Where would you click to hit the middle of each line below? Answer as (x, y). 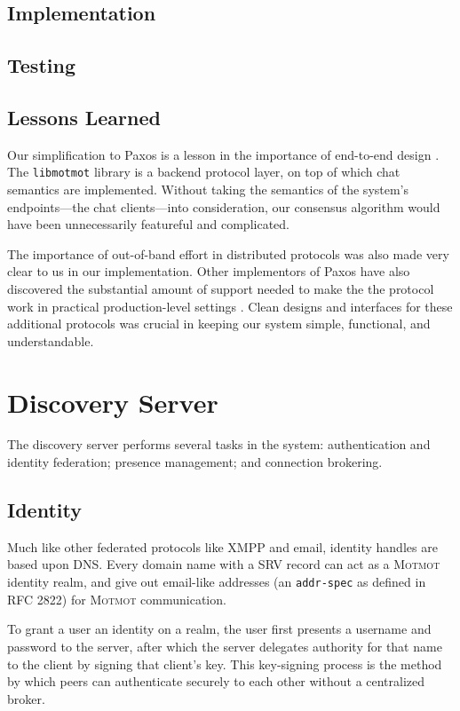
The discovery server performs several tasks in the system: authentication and (219, 444)
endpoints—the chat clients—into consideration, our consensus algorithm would (224, 206)
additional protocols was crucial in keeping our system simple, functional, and (219, 324)
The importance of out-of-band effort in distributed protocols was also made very (228, 253)
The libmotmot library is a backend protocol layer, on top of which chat (204, 172)
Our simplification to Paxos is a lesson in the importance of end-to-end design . (223, 154)
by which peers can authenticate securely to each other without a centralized (216, 681)
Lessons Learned (84, 117)
